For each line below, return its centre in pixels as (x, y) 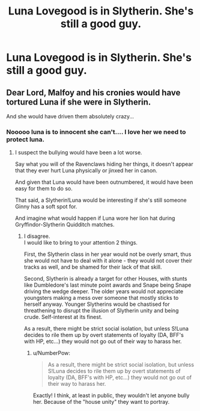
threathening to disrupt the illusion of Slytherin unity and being (101, 311)
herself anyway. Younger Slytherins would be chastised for (97, 304)
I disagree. (37, 236)
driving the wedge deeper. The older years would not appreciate (104, 291)
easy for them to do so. (44, 189)
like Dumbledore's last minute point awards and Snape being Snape (108, 285)
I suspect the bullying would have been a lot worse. (78, 153)
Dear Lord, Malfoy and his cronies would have (93, 92)
